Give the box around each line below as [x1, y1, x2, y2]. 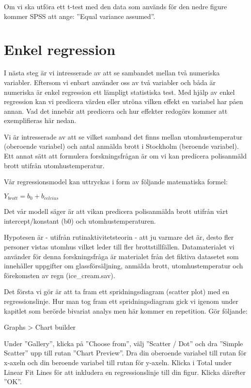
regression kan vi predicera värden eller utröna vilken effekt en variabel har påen [4, 96, 243, 106]
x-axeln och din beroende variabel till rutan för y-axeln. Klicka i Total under [4, 357, 232, 368]
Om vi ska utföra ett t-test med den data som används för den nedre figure [4, 1, 227, 11]
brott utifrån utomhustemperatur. [4, 160, 105, 170]
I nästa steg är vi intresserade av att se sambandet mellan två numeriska [4, 68, 220, 78]
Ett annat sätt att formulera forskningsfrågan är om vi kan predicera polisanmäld [4, 151, 247, 161]
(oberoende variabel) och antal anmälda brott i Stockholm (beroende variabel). [4, 141, 239, 151]
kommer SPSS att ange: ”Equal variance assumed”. [4, 11, 156, 21]
